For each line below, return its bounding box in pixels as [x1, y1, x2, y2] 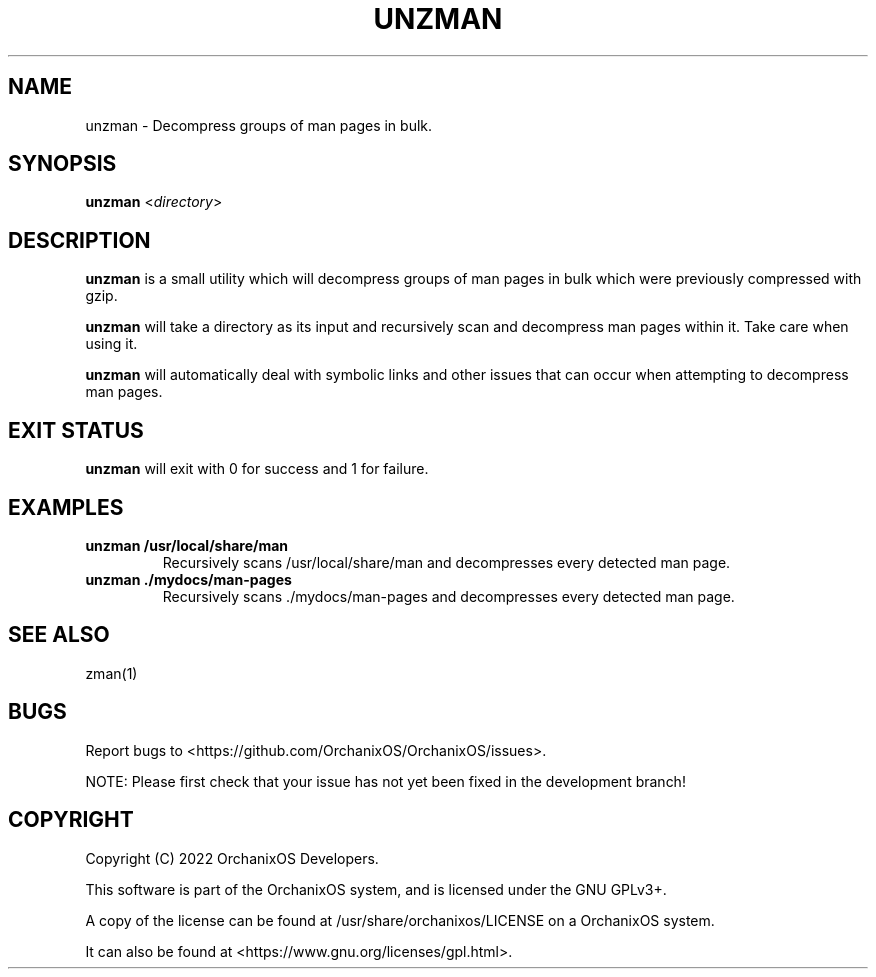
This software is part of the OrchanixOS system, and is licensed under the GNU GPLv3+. [85, 880, 667, 898]
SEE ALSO [8, 622, 110, 648]
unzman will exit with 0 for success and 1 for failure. [85, 460, 429, 478]
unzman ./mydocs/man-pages [85, 570, 292, 588]
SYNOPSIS [8, 151, 117, 177]
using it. [85, 335, 138, 353]
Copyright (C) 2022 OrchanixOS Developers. [85, 849, 379, 867]
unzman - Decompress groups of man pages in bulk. [85, 116, 433, 134]
